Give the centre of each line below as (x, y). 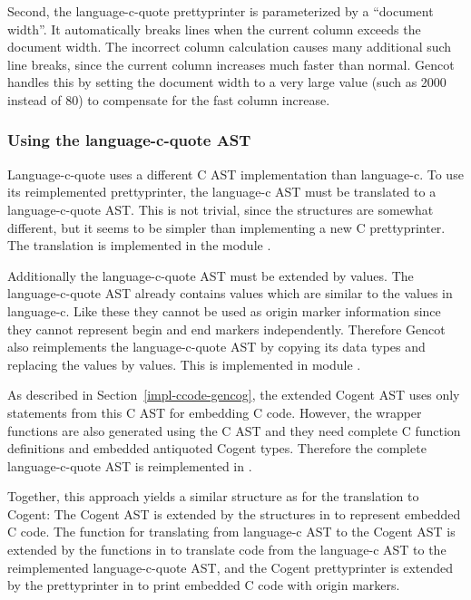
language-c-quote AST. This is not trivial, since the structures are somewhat (221, 209)
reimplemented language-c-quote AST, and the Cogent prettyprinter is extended (231, 567)
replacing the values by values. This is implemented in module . (184, 364)
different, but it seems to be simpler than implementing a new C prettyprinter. (226, 227)
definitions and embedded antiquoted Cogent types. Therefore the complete (217, 448)
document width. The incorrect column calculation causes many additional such (230, 47)
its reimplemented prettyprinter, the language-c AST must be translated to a (222, 192)
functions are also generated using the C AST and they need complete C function (234, 430)
